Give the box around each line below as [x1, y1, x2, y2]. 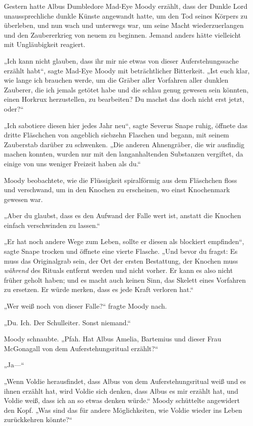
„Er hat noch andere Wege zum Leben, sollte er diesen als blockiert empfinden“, [4, 236, 244, 247]
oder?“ [4, 103, 24, 113]
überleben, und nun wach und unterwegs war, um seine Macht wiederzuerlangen [4, 20, 244, 30]
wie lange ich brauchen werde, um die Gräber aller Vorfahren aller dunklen [4, 75, 229, 85]
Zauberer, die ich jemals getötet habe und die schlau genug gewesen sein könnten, [4, 84, 249, 94]
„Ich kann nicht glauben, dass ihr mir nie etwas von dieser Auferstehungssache [4, 55, 239, 66]
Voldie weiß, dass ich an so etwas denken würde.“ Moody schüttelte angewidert [4, 395, 240, 405]
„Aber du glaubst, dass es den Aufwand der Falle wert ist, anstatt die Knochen [4, 210, 241, 221]
